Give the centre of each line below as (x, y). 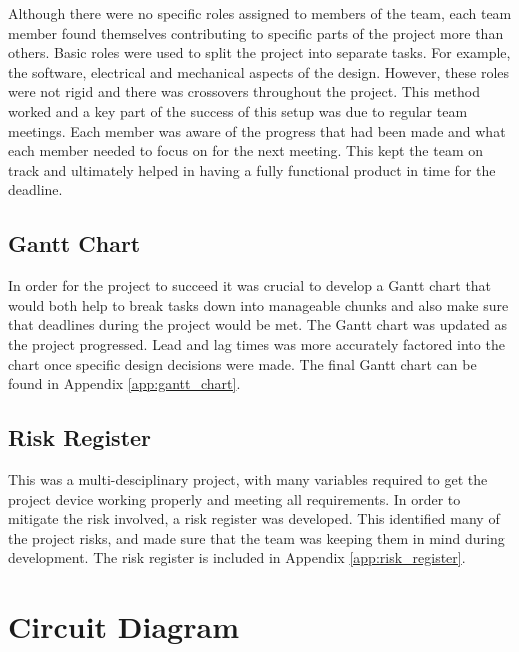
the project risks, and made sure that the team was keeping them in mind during (256, 537)
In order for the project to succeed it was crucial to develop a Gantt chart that (250, 285)
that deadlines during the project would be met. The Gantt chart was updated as (258, 324)
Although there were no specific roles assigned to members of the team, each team (260, 13)
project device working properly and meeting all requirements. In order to (234, 498)
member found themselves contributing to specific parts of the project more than (256, 32)
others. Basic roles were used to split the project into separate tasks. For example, (259, 52)
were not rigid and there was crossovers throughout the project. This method (244, 91)
